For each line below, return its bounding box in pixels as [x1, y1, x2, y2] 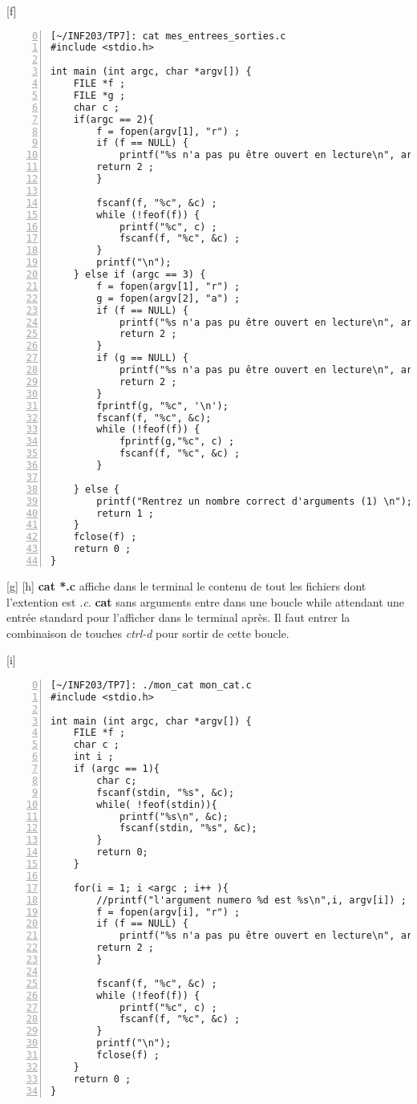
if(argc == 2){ [73, 113, 154, 125]
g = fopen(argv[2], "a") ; [96, 292, 241, 304]
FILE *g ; [73, 89, 126, 101]
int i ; [73, 751, 114, 763]
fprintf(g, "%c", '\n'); [96, 400, 229, 412]
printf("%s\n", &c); [119, 810, 229, 822]
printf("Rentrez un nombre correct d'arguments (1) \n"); [96, 495, 413, 507]
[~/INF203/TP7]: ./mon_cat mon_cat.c [51, 679, 252, 691]
